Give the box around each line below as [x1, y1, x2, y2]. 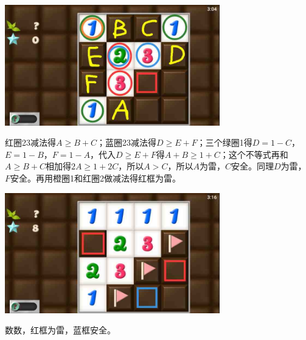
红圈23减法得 [5, 136, 56, 149]
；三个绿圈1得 [196, 136, 252, 149]
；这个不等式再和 [220, 148, 288, 160]
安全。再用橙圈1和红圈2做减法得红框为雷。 [10, 172, 181, 185]
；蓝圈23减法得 [96, 136, 156, 149]
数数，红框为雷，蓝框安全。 [5, 324, 116, 336]
